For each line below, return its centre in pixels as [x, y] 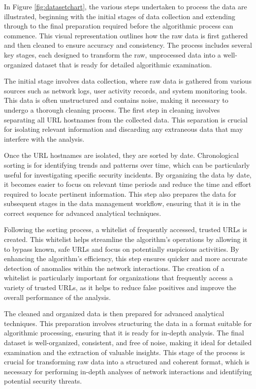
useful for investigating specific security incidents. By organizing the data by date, [128, 174]
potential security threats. [43, 381]
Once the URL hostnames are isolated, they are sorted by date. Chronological [121, 155]
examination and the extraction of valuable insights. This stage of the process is [125, 352]
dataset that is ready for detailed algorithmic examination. [124, 64]
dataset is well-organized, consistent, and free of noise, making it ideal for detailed [128, 342]
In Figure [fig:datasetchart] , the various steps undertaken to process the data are [126, 6]
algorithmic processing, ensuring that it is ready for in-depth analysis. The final [124, 333]
